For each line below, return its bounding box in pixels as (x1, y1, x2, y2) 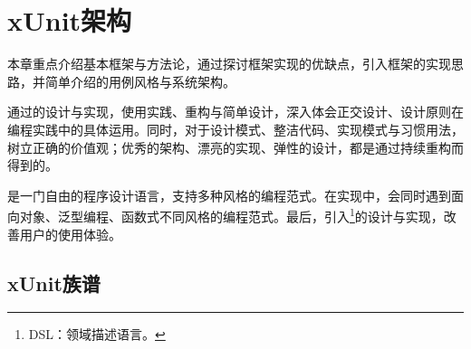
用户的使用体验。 (19, 224, 121, 243)
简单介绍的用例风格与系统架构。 (44, 71, 235, 90)
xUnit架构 (7, 2, 132, 39)
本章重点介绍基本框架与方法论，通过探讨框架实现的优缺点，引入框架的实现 (7, 54, 451, 73)
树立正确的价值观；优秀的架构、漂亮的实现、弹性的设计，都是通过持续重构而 (7, 137, 464, 156)
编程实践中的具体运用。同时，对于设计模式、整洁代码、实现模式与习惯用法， (7, 119, 464, 138)
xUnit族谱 (7, 269, 101, 297)
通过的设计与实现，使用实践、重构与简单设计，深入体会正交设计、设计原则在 (7, 102, 464, 121)
